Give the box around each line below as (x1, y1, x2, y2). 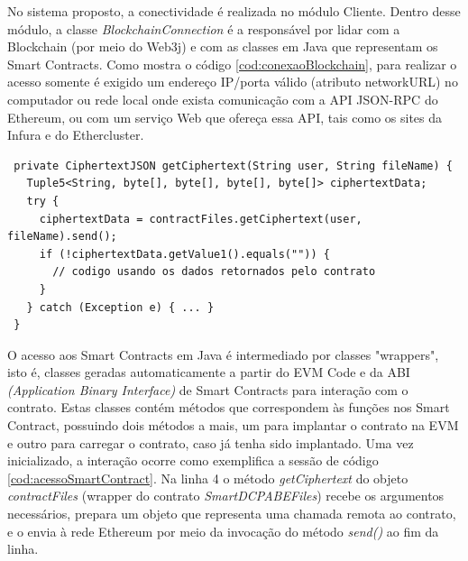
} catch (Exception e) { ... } (26, 300, 215, 314)
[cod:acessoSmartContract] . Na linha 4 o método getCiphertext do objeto (7, 468, 408, 487)
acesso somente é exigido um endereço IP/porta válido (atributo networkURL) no (7, 72, 458, 91)
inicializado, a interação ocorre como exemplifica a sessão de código (7, 451, 379, 470)
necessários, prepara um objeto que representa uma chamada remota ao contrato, (7, 504, 456, 523)
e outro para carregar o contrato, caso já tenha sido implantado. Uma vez (7, 433, 414, 452)
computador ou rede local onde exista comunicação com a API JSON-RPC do (7, 89, 438, 108)
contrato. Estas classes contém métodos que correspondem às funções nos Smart (7, 398, 450, 417)
